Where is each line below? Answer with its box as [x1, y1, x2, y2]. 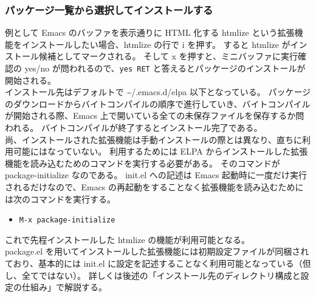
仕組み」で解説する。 [21, 281, 107, 293]
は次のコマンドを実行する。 [5, 192, 115, 205]
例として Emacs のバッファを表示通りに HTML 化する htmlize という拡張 [5, 26, 295, 39]
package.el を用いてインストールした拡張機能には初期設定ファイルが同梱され [5, 245, 309, 258]
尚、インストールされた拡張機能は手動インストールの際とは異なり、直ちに [5, 133, 302, 145]
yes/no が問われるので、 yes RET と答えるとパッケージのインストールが [24, 62, 306, 74]
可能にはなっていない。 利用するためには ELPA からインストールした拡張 [13, 145, 308, 158]
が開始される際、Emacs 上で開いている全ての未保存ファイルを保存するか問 [5, 109, 304, 122]
